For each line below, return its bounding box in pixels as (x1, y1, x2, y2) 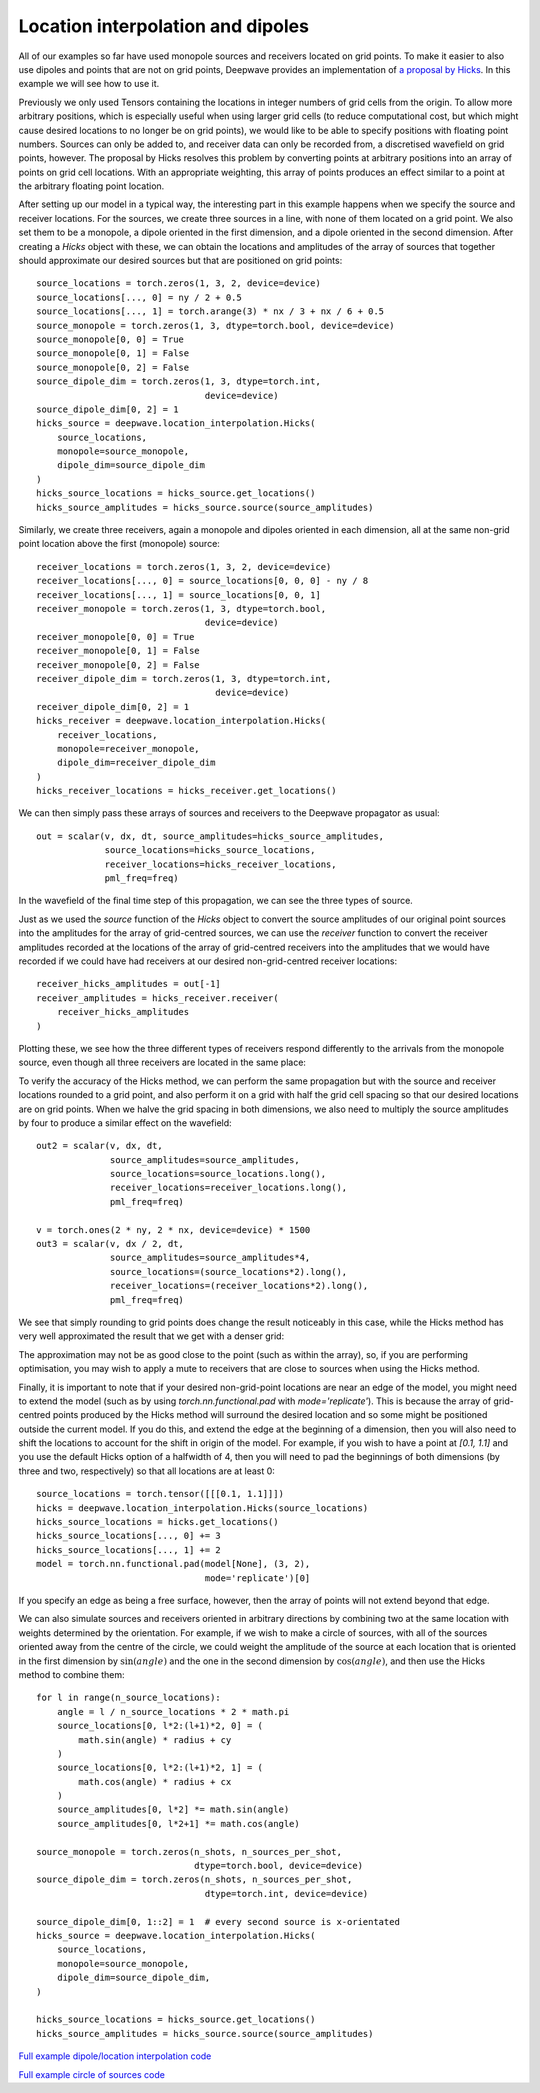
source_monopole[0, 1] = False (36, 348, 190, 359)
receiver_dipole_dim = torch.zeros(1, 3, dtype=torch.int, (36, 673, 332, 684)
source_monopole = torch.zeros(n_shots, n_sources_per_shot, (36, 1846, 342, 1857)
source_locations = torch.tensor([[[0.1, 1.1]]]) (36, 1488, 285, 1500)
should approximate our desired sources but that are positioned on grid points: (18, 255, 343, 267)
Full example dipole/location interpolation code (18, 2050, 212, 2062)
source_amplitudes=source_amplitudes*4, (110, 1252, 311, 1264)
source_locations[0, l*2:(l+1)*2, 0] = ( (56, 1720, 264, 1732)
